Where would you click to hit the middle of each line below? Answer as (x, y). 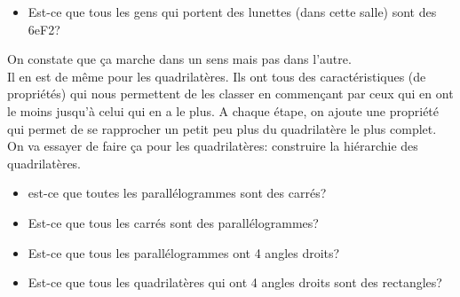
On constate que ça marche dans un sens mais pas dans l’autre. (179, 59)
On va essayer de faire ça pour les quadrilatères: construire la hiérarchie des (213, 146)
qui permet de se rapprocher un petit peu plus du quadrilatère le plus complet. (222, 128)
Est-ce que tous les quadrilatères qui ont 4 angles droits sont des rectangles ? (235, 282)
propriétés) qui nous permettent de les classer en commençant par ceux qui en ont (230, 94)
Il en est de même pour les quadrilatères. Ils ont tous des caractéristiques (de (217, 76)
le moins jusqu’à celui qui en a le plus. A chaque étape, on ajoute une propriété (223, 110)
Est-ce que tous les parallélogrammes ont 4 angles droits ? (184, 252)
